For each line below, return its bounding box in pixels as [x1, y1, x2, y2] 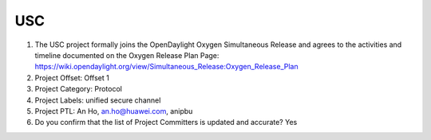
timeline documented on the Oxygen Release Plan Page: [34, 50, 219, 60]
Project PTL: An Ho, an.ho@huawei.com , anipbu [34, 106, 193, 115]
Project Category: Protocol [34, 84, 123, 94]
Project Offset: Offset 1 [34, 72, 109, 83]
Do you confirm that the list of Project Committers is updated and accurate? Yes [34, 118, 298, 127]
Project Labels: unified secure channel [34, 95, 161, 105]
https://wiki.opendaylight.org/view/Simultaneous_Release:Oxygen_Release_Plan [34, 62, 299, 72]
